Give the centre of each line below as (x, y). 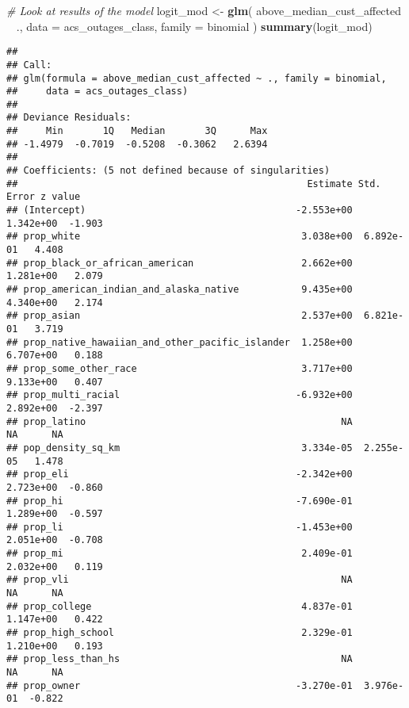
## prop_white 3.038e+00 (180, 237)
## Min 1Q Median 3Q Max (137, 131)
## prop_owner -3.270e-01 (180, 685)
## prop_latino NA (180, 421)
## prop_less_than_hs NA (180, 659)
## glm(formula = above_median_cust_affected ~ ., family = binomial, (197, 78)
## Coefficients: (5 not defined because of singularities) (168, 171)
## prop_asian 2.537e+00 (180, 316)
